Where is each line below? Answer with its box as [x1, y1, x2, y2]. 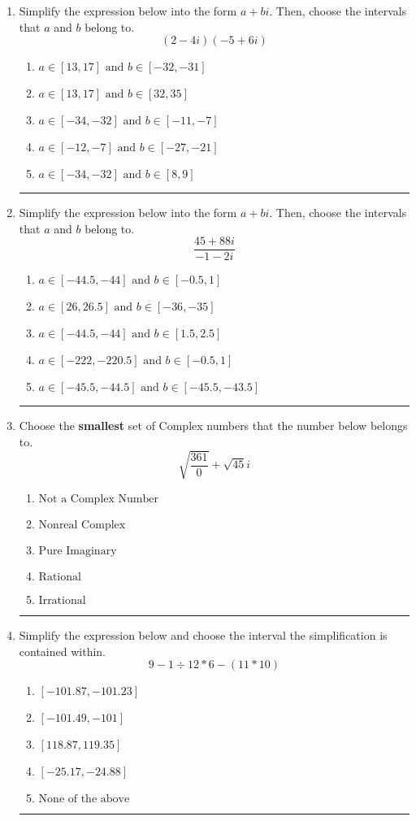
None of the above [38, 793, 130, 806]
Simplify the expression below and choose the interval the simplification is [19, 627, 388, 644]
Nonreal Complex [38, 519, 126, 532]
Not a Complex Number [38, 493, 158, 506]
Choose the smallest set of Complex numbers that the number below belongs [19, 417, 408, 434]
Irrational [38, 595, 86, 607]
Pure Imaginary [38, 545, 117, 558]
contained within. [19, 642, 106, 659]
